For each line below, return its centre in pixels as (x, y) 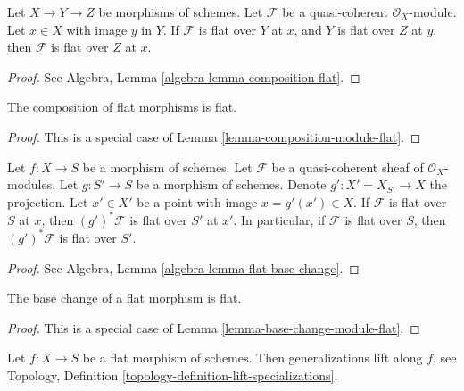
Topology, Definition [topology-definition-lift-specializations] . (173, 374)
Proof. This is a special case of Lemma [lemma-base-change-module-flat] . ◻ (214, 327)
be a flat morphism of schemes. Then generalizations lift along (253, 358)
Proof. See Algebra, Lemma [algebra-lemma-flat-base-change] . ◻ (183, 267)
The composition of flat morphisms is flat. (122, 107)
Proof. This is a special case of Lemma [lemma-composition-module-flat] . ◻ (214, 136)
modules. (32, 184)
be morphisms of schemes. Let (181, 12)
